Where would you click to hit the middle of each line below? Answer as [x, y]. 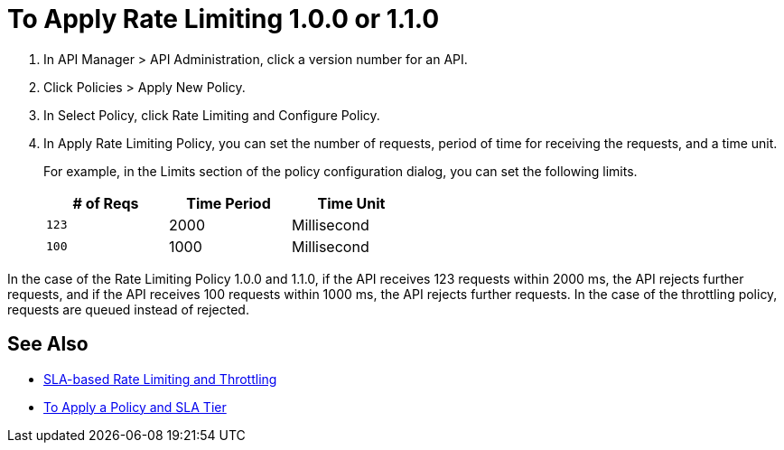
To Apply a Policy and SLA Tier [135, 407]
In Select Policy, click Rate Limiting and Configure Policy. [212, 115]
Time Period [229, 203]
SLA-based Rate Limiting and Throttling [160, 379]
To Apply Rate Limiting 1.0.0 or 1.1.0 [224, 19]
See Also [48, 344]
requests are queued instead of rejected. [128, 309]
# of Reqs [106, 203]
